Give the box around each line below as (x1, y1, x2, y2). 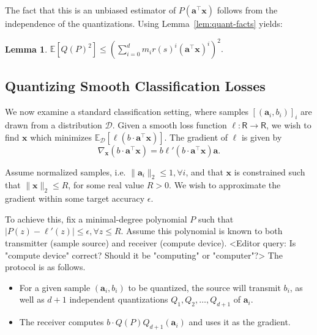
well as (19, 293, 45, 306)
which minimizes (30, 130, 92, 143)
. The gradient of (164, 130, 228, 143)
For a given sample (19, 281, 91, 293)
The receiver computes (19, 315, 104, 328)
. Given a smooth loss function (112, 119, 227, 131)
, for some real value (68, 179, 144, 191)
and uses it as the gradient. (188, 315, 291, 328)
